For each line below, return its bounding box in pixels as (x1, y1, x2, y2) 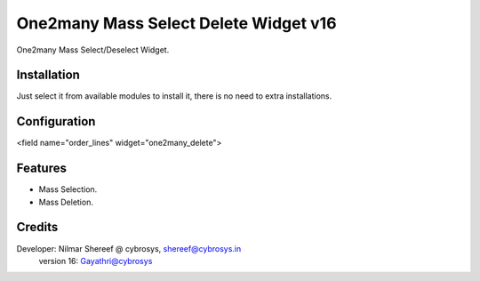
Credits (16, 220, 59, 235)
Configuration (16, 114, 96, 129)
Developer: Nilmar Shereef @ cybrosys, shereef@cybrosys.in (16, 243, 242, 253)
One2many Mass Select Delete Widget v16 (16, 13, 337, 33)
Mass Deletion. (38, 197, 93, 207)
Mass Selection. (38, 184, 98, 195)
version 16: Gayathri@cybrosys (38, 255, 153, 266)
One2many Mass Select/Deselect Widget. (16, 44, 170, 55)
